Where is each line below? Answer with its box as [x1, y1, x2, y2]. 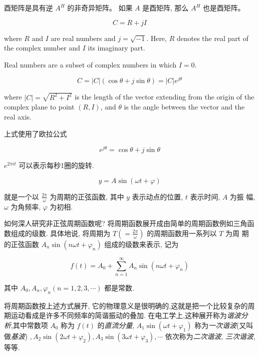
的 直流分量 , [97, 319, 135, 330]
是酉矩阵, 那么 [142, 2, 189, 12]
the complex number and [4, 42, 80, 53]
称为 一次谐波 [194, 319, 237, 330]
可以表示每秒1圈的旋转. [18, 160, 94, 170]
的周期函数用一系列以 [147, 227, 217, 238]
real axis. [4, 111, 31, 121]
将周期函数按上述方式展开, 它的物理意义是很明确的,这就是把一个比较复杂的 [4, 300, 248, 310]
